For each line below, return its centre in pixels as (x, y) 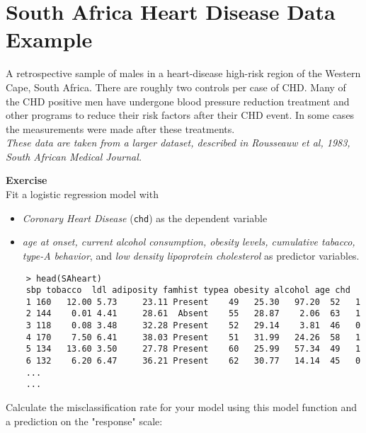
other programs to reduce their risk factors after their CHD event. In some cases (180, 115)
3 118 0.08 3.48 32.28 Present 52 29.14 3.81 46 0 (193, 326)
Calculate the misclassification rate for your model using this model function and (181, 407)
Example (49, 39)
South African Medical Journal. (74, 156)
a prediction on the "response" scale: (84, 421)
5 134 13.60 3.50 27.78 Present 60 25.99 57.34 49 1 (193, 349)
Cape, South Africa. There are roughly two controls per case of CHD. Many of (176, 87)
